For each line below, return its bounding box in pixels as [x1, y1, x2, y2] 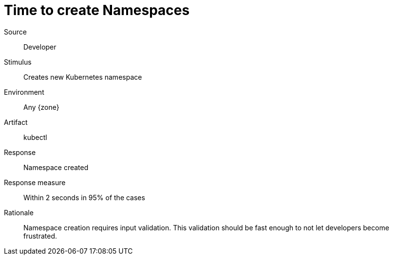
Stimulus [4, 57, 32, 66]
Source [4, 27, 27, 36]
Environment [4, 87, 44, 96]
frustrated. [23, 231, 57, 240]
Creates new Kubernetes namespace [23, 72, 142, 81]
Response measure [4, 178, 66, 187]
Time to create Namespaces [4, 2, 190, 18]
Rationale [4, 208, 34, 217]
